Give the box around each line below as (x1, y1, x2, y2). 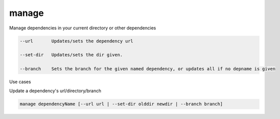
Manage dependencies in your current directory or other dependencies (9, 25, 156, 31)
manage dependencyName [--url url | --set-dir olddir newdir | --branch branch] (19, 101, 223, 107)
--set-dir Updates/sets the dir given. (19, 52, 123, 58)
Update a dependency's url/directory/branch (9, 88, 101, 94)
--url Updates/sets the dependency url (19, 38, 133, 44)
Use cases (9, 79, 31, 85)
